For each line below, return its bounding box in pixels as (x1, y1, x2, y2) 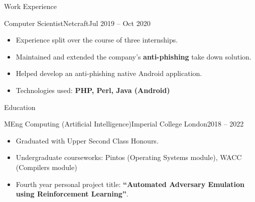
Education (4, 101, 36, 112)
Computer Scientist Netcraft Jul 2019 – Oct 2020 (4, 17, 151, 28)
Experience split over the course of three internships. (16, 34, 178, 45)
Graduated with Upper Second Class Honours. (16, 135, 159, 145)
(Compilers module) (16, 161, 77, 172)
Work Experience (4, 1, 57, 11)
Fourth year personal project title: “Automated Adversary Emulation (16, 178, 245, 189)
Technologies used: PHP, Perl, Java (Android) (16, 84, 170, 95)
